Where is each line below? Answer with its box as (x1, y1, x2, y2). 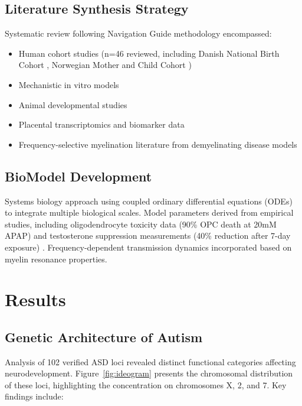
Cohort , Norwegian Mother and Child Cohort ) (18, 59, 192, 71)
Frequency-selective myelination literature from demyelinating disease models (18, 138, 297, 150)
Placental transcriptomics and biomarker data (18, 118, 185, 131)
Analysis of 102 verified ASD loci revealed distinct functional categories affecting (5, 355, 296, 368)
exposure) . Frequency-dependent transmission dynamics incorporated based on (5, 241, 292, 253)
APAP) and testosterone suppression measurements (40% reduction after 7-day (5, 229, 291, 242)
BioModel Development (5, 167, 152, 185)
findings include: (5, 390, 64, 402)
